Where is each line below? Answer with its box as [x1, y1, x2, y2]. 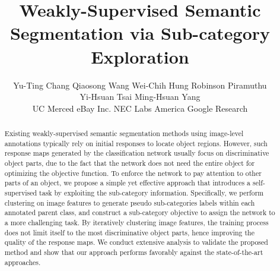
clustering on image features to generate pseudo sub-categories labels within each [4, 197, 255, 207]
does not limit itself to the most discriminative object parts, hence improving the [4, 227, 255, 237]
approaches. [4, 257, 41, 267]
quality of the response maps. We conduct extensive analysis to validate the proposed [4, 237, 268, 247]
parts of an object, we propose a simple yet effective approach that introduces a [4, 178, 251, 188]
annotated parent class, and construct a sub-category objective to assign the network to [4, 207, 275, 218]
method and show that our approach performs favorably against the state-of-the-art [4, 247, 263, 257]
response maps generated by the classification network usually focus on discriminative [4, 148, 269, 158]
